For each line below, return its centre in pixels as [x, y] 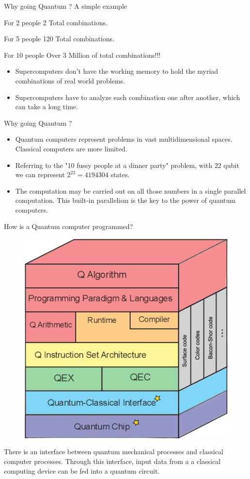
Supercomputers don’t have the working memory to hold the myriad [117, 71]
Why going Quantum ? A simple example [66, 6]
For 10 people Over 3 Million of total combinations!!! [82, 55]
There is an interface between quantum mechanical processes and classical [114, 452]
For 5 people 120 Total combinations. [59, 39]
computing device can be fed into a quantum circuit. [82, 471]
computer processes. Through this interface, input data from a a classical [112, 461]
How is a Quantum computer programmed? [69, 226]
